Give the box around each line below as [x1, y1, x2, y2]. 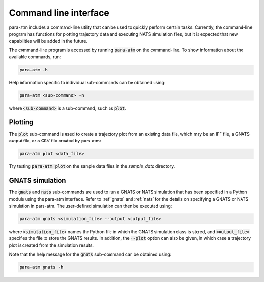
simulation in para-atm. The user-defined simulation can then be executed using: [9, 203, 172, 209]
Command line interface [9, 7, 110, 18]
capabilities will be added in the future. [9, 38, 88, 44]
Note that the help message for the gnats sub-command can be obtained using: [9, 251, 172, 257]
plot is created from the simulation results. [9, 242, 94, 248]
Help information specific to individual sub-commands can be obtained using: [9, 80, 166, 86]
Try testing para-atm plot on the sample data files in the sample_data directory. [9, 164, 175, 169]
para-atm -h [19, 67, 48, 73]
